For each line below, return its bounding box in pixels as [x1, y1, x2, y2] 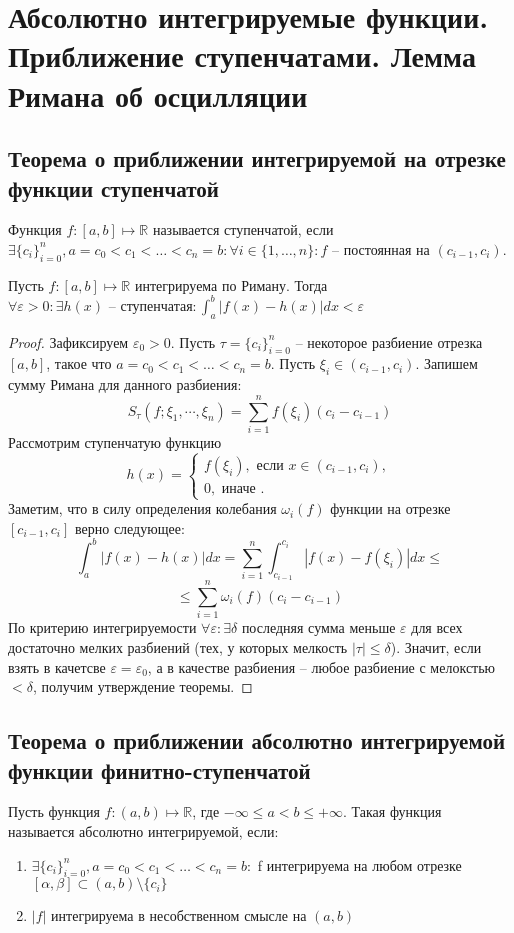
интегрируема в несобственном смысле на [51, 905, 307, 926]
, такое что [46, 353, 112, 374]
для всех [411, 617, 463, 638]
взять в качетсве [8, 656, 106, 677]
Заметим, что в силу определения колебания [8, 498, 277, 519]
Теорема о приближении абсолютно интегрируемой [8, 725, 506, 756]
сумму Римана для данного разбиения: [8, 374, 242, 395]
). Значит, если [390, 636, 482, 657]
